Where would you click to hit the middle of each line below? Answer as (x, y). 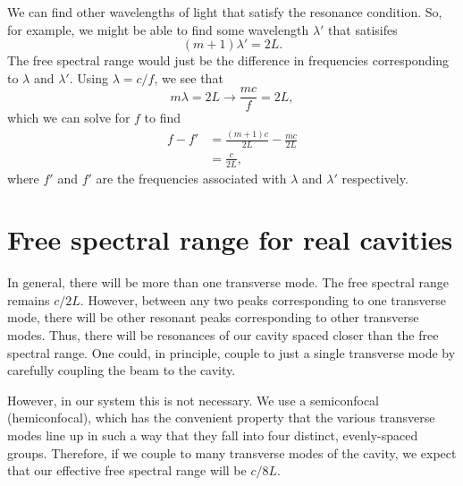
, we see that (189, 77)
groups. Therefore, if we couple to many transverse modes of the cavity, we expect (232, 452)
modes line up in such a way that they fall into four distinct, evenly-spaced (213, 435)
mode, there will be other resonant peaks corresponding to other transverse (213, 317)
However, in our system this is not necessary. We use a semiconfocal (193, 400)
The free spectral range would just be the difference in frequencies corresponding (228, 60)
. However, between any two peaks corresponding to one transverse (263, 299)
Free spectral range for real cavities (230, 239)
